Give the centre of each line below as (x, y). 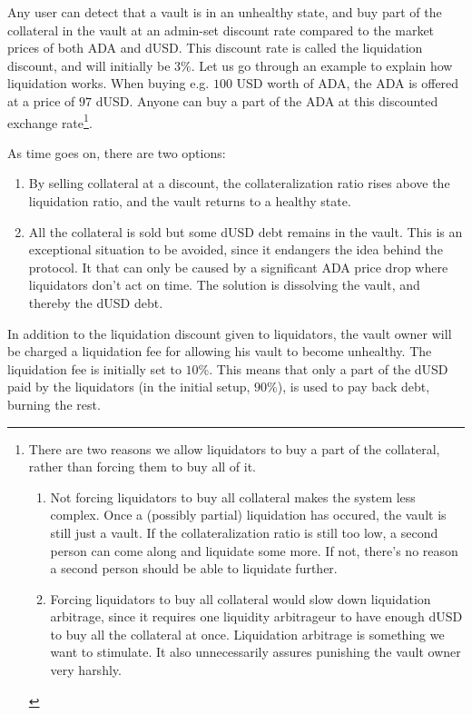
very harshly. (86, 670)
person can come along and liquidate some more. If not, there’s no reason (254, 550)
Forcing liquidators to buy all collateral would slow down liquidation (241, 598)
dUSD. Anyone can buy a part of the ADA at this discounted (267, 100)
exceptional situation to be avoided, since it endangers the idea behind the (236, 249)
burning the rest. (54, 404)
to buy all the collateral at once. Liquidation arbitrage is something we (247, 634)
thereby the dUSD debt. (96, 302)
